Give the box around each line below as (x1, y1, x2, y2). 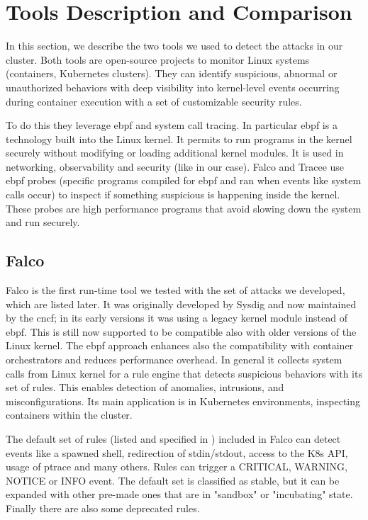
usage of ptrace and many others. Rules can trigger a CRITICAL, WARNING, (6, 459, 347, 474)
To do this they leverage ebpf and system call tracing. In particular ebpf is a (6, 118, 338, 132)
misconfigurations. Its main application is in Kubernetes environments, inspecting (6, 393, 361, 408)
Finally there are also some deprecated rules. (6, 500, 200, 515)
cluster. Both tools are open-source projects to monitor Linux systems (6, 52, 310, 67)
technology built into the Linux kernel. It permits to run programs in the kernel (6, 131, 352, 146)
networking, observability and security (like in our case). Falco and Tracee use (6, 159, 345, 174)
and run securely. (6, 215, 80, 230)
